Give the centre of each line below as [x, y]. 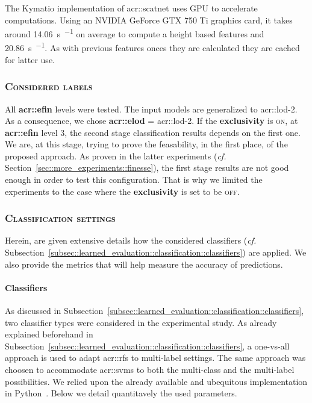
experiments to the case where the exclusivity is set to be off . [122, 191]
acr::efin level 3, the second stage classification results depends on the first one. [153, 132]
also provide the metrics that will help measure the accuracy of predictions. [144, 264]
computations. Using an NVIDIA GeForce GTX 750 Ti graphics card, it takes [149, 20]
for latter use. [30, 59]
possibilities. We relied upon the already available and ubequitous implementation [156, 381]
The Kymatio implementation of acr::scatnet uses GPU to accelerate [131, 8]
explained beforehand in [49, 334]
